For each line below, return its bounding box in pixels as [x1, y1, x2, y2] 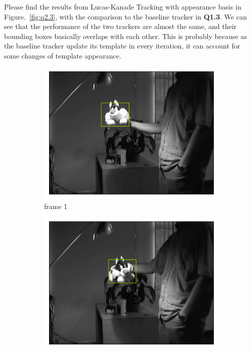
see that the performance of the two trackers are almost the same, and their [4, 21, 237, 31]
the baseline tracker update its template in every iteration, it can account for [4, 40, 240, 51]
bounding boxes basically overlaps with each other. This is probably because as [4, 30, 247, 41]
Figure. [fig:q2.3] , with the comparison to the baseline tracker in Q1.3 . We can [4, 11, 247, 21]
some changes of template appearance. [4, 50, 121, 60]
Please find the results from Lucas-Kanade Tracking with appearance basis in [4, 1, 241, 11]
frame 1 [44, 200, 68, 211]
